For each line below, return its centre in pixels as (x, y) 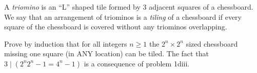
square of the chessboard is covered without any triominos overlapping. (116, 27)
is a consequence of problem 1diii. (137, 63)
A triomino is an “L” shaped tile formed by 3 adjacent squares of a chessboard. (129, 7)
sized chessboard (212, 43)
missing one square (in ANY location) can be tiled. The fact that (106, 53)
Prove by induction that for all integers (66, 43)
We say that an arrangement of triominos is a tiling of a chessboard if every (123, 16)
